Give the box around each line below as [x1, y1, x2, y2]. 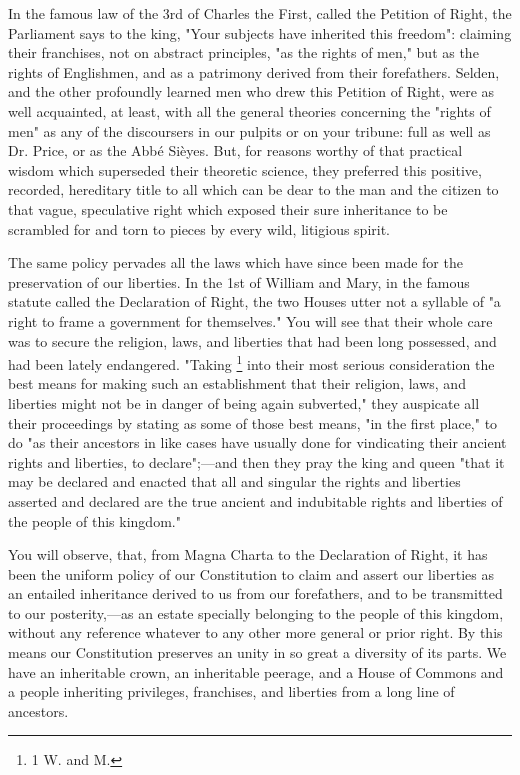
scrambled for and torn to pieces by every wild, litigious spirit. [8, 218, 391, 239]
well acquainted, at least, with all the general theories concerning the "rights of [8, 100, 491, 121]
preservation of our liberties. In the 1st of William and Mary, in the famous [8, 271, 470, 292]
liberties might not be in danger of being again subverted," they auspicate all [8, 392, 480, 413]
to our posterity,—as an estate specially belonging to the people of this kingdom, [8, 602, 504, 623]
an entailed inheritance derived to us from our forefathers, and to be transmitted [8, 583, 503, 604]
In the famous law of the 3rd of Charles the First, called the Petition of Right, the [8, 3, 512, 23]
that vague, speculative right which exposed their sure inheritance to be [8, 198, 448, 219]
